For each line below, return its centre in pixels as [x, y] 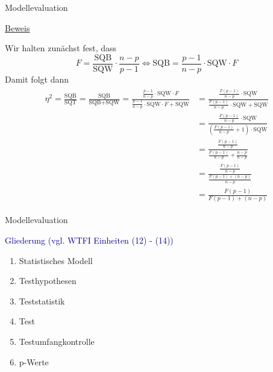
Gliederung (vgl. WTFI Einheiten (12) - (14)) [89, 240]
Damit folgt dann [37, 79]
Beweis [17, 27]
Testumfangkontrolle [57, 342]
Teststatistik [42, 301]
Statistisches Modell [56, 260]
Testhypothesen [48, 281]
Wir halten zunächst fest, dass [61, 48]
